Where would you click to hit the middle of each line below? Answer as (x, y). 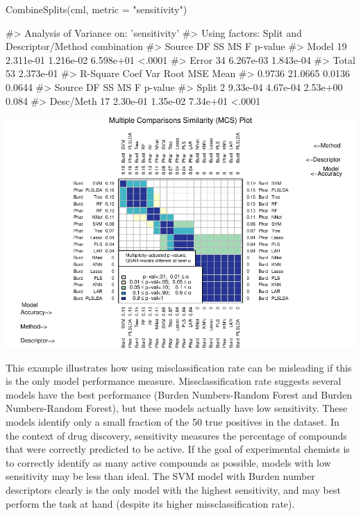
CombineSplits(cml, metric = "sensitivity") (96, 9)
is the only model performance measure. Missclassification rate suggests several (174, 381)
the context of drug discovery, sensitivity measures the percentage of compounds (176, 435)
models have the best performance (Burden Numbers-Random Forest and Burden (179, 394)
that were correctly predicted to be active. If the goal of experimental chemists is (178, 449)
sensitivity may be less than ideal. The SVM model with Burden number (160, 476)
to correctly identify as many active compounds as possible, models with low (168, 462)
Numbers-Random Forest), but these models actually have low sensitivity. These (177, 408)
